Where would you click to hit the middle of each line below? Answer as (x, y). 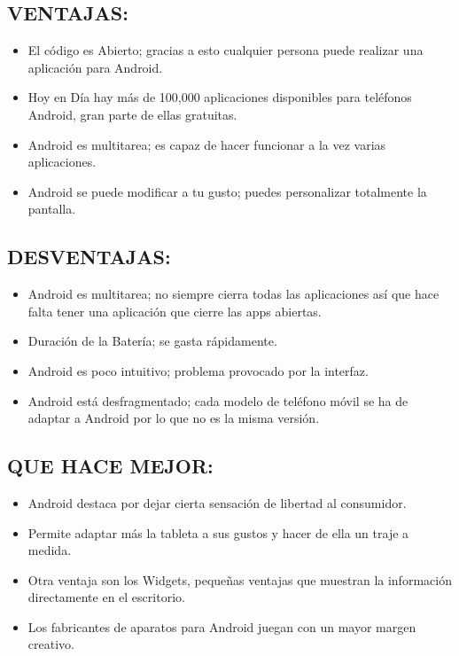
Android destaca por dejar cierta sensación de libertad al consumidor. (217, 502)
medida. (50, 550)
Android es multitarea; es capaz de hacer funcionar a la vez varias (207, 144)
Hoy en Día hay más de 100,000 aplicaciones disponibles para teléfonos (220, 97)
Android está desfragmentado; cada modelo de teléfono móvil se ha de (218, 400)
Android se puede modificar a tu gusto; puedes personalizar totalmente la (227, 191)
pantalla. (52, 209)
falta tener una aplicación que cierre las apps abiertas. (175, 311)
